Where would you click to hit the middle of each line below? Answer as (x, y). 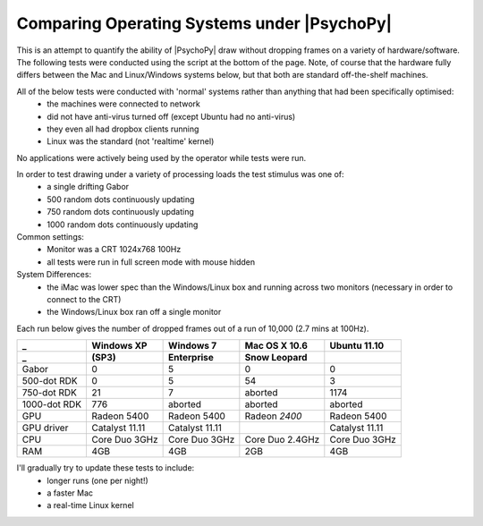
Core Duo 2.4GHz (282, 440)
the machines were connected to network (123, 104)
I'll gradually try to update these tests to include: (106, 468)
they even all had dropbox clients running (123, 129)
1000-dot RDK (52, 404)
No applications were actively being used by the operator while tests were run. (161, 157)
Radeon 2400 (273, 416)
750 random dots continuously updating (120, 212)
